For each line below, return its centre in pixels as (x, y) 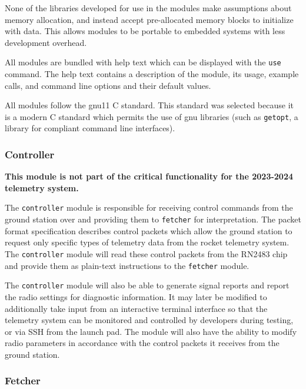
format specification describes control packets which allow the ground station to (149, 230)
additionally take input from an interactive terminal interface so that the (136, 308)
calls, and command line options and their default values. (108, 85)
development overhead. (46, 42)
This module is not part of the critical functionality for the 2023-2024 (149, 176)
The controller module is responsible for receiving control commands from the (149, 207)
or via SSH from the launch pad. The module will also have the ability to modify (151, 331)
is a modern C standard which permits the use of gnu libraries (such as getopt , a (152, 116)
